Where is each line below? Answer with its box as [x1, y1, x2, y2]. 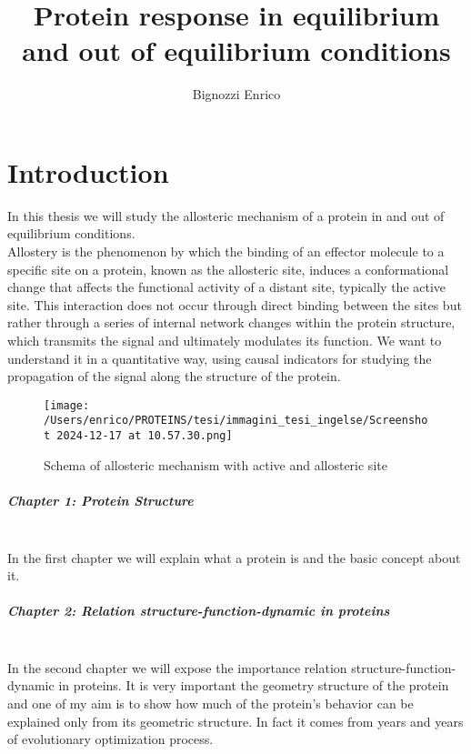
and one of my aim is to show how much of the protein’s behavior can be [7, 694, 414, 713]
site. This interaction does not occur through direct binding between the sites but [7, 295, 462, 314]
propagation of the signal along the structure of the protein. [7, 367, 341, 386]
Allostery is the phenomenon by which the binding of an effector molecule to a [7, 242, 445, 261]
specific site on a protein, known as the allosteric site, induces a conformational [7, 259, 449, 278]
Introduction [7, 153, 169, 190]
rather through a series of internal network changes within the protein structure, [7, 313, 456, 332]
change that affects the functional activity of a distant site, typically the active [7, 277, 446, 297]
